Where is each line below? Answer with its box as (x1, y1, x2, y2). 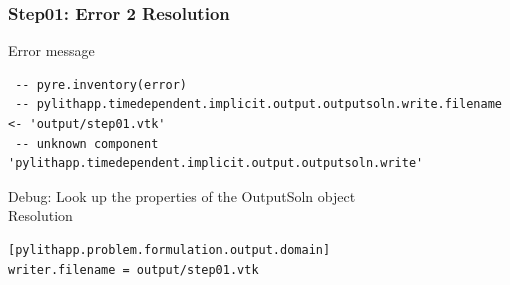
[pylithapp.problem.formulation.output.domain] (8, 242, 331, 257)
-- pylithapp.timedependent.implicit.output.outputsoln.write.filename (15, 97, 502, 112)
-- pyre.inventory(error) (15, 77, 187, 92)
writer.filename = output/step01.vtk (8, 262, 259, 277)
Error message (8, 40, 95, 61)
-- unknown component (15, 136, 159, 151)
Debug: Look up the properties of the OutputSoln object (8, 185, 356, 206)
